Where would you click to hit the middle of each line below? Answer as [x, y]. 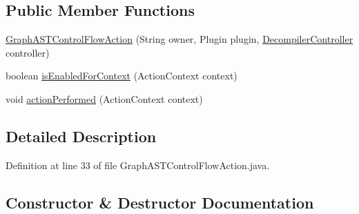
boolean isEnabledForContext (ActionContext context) [122, 76]
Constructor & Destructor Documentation [160, 202]
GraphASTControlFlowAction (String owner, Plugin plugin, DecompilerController [179, 39]
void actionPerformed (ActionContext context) [104, 98]
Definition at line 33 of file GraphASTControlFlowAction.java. [138, 165]
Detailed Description [81, 136]
